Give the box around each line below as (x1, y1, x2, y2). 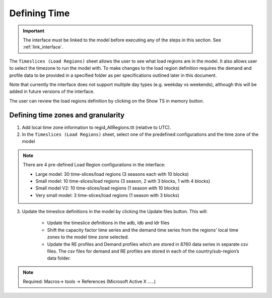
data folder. (47, 255, 71, 261)
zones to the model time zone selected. (47, 234, 129, 240)
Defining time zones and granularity (9, 111, 125, 120)
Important (23, 28, 45, 34)
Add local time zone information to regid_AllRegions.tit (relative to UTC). (22, 124, 171, 130)
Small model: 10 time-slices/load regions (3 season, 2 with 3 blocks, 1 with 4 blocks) (35, 178, 211, 184)
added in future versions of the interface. (9, 88, 95, 94)
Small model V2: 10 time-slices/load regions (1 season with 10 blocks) (35, 185, 180, 191)
